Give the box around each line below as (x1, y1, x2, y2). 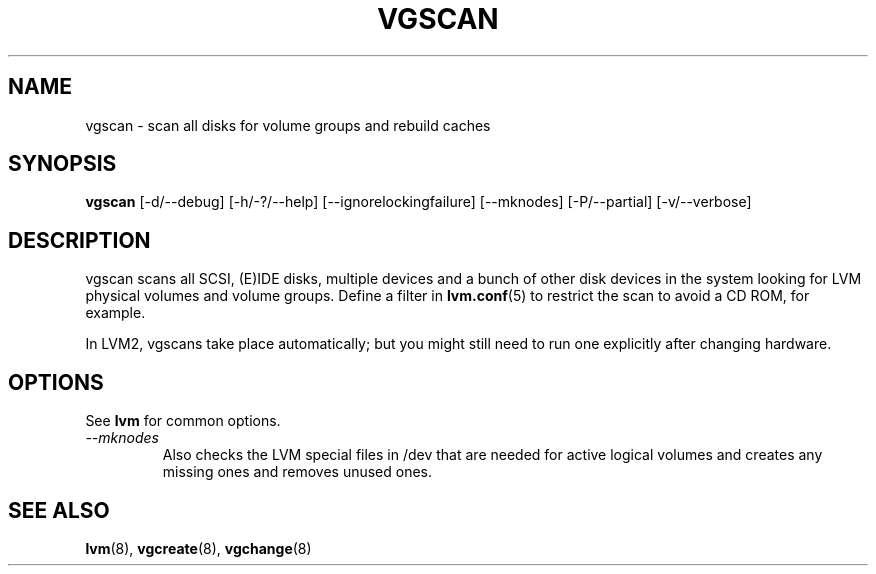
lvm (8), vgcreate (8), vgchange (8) (85, 539, 312, 557)
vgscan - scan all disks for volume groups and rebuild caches (85, 116, 491, 134)
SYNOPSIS (8, 151, 117, 177)
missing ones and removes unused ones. (162, 463, 433, 481)
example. (85, 304, 146, 322)
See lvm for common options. (85, 412, 281, 430)
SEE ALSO (8, 497, 110, 523)
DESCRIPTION (8, 227, 151, 253)
